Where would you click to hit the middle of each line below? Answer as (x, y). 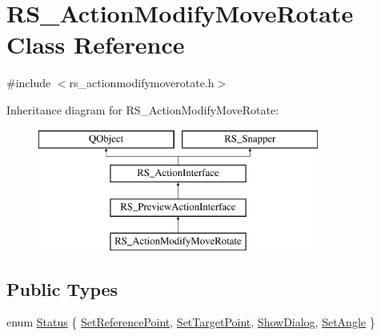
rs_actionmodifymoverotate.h (142, 83)
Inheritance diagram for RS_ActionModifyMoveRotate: (143, 109)
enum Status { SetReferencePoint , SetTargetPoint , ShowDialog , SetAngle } (191, 322)
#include (29, 83)
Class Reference (96, 44)
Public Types (62, 288)
